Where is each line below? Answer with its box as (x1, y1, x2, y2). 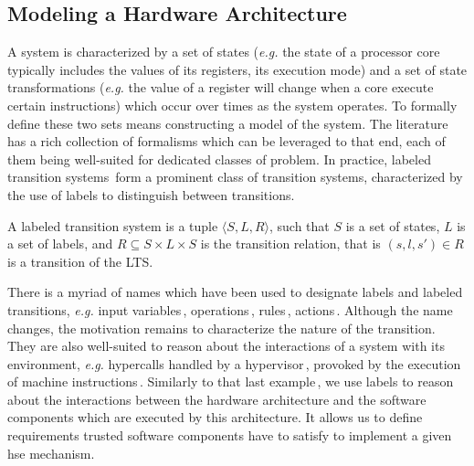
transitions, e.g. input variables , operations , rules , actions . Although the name (7, 300, 453, 319)
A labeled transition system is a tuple (7, 216, 218, 235)
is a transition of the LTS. (7, 251, 153, 270)
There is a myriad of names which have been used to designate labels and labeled (7, 282, 463, 302)
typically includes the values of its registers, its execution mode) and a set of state (7, 59, 468, 79)
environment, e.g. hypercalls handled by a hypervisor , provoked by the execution (7, 354, 461, 373)
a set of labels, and (7, 234, 113, 253)
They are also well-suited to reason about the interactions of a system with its (7, 336, 445, 355)
